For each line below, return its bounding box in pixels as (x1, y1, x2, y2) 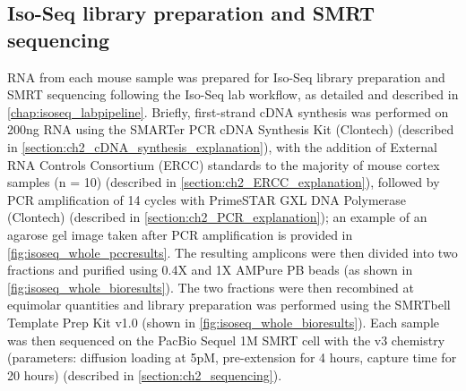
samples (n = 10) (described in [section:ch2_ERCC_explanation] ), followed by (7, 173, 440, 191)
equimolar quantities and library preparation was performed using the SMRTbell (7, 295, 451, 314)
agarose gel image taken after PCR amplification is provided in (7, 225, 353, 243)
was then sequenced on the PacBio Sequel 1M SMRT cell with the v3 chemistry (7, 330, 445, 349)
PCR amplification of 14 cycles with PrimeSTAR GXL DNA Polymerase (7, 190, 407, 208)
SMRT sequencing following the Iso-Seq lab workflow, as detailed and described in (7, 85, 459, 104)
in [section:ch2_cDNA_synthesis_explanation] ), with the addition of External (7, 137, 437, 156)
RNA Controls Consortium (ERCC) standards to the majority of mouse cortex (7, 155, 440, 174)
